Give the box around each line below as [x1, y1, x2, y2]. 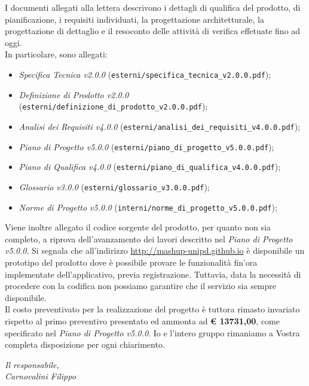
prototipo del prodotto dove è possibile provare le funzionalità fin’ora [5, 256, 258, 268]
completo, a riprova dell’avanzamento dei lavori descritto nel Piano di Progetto [5, 232, 293, 245]
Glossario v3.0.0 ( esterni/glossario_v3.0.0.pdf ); [19, 180, 210, 193]
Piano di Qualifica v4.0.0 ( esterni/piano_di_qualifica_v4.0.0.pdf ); [19, 160, 281, 173]
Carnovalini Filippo [5, 370, 76, 382]
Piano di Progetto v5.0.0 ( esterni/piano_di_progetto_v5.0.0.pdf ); [19, 140, 274, 153]
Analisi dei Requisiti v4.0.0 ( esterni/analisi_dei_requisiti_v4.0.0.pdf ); [19, 120, 301, 132]
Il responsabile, [5, 358, 59, 370]
